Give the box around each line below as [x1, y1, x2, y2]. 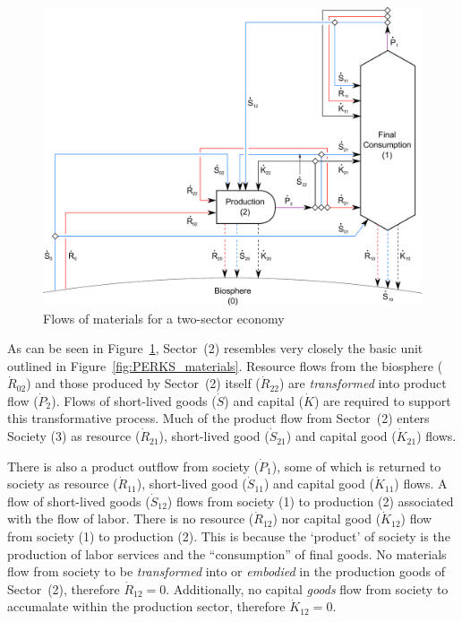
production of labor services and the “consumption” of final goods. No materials [7, 544, 447, 563]
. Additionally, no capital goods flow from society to [166, 579, 449, 598]
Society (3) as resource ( [7, 427, 141, 445]
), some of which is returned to [271, 456, 441, 475]
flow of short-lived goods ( [7, 491, 150, 510]
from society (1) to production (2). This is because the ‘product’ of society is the [7, 527, 450, 546]
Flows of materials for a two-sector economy [43, 308, 285, 327]
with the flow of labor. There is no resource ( [7, 509, 254, 528]
